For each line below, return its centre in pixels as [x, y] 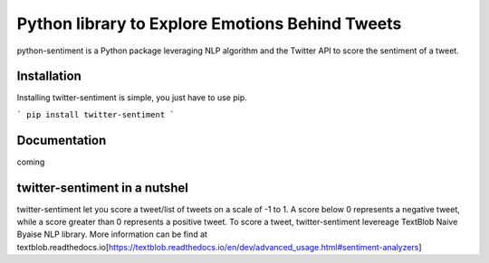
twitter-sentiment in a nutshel [103, 188]
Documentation [62, 140]
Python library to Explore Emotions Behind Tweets [209, 23]
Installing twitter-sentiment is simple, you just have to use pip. [132, 98]
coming [31, 162]
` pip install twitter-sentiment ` [96, 114]
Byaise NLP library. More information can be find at [112, 234]
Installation [49, 76]
